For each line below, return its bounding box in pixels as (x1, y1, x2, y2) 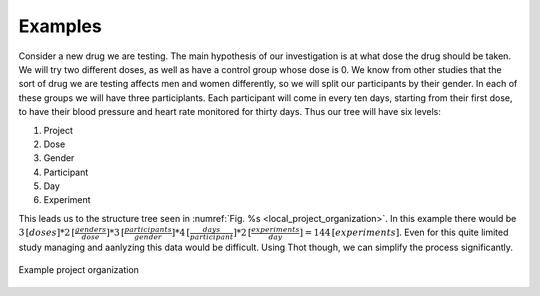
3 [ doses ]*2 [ (18, 227, 75, 239)
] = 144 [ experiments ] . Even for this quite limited (299, 226, 509, 239)
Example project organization (18, 264, 140, 276)
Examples (18, 15, 102, 37)
